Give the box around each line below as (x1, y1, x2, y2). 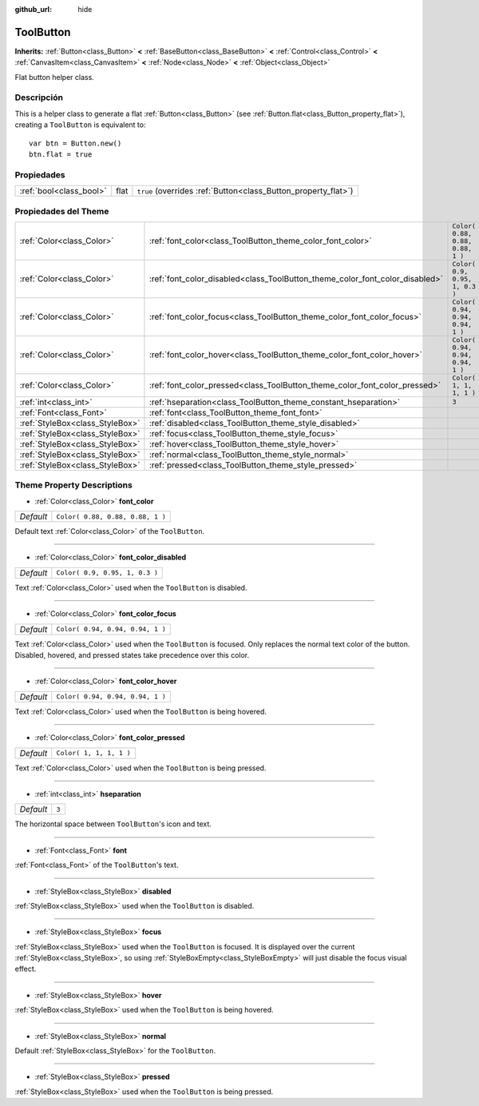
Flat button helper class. (14, 72, 95, 82)
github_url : (14, 5, 52, 14)
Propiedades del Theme (14, 205, 109, 217)
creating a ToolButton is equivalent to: (14, 120, 146, 129)
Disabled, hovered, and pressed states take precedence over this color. (14, 650, 250, 659)
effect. (14, 964, 37, 974)
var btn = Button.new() (29, 138, 122, 148)
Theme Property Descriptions (14, 479, 133, 491)
